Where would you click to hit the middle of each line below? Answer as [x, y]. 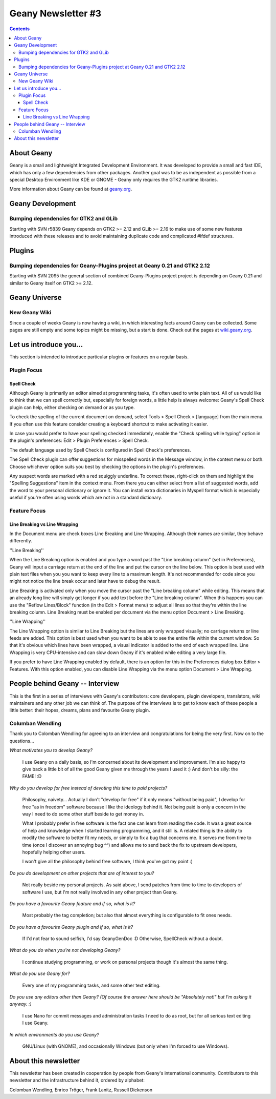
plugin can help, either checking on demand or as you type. [72, 407]
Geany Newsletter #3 [55, 13]
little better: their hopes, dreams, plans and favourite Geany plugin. [80, 710]
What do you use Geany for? [40, 973]
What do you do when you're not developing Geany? [65, 950]
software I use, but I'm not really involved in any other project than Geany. [100, 892]
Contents [20, 29]
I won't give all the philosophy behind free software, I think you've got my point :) [107, 862]
